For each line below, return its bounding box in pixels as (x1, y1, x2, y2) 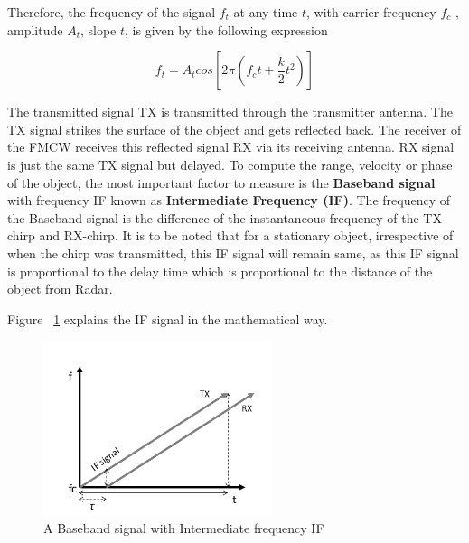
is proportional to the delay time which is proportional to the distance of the (7, 261, 433, 280)
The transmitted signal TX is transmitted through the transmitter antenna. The (7, 102, 453, 121)
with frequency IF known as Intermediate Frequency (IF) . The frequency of (7, 191, 450, 210)
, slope (80, 20, 117, 39)
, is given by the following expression (125, 20, 328, 39)
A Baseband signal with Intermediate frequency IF (43, 519, 324, 538)
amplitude (7, 20, 63, 39)
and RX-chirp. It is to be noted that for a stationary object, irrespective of (39, 226, 454, 245)
